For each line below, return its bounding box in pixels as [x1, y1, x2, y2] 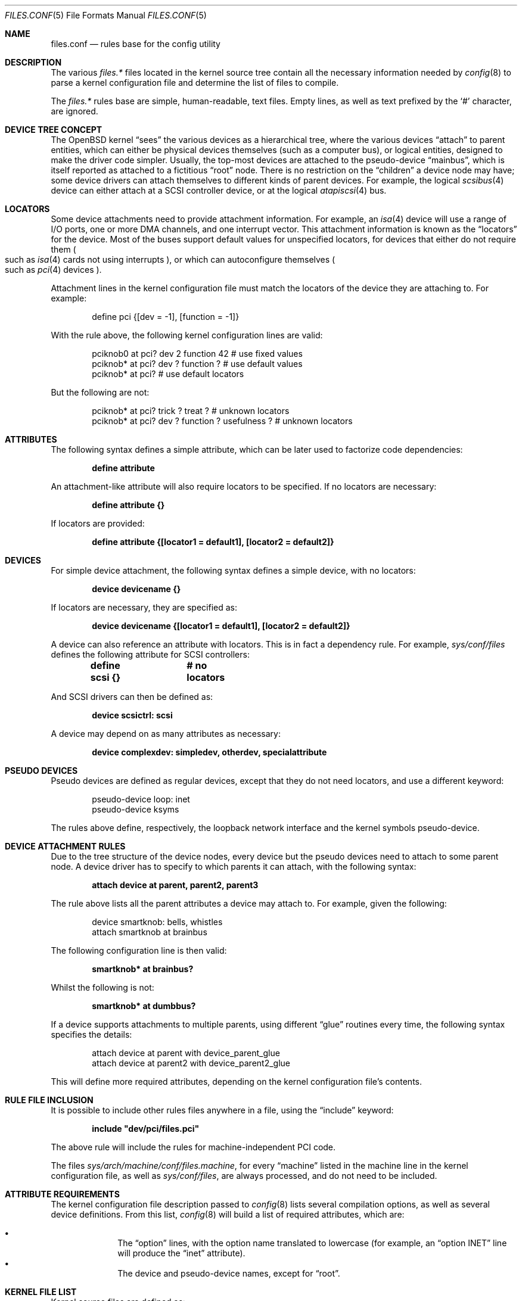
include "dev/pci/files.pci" [92, 1123, 200, 1134]
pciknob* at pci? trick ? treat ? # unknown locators [92, 406, 290, 416]
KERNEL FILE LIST [5, 1287, 77, 1297]
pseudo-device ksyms [92, 804, 179, 814]
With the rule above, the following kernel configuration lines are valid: [51, 330, 323, 340]
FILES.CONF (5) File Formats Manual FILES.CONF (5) [5, 10, 207, 20]
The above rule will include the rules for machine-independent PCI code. [51, 1142, 336, 1152]
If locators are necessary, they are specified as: [51, 602, 238, 612]
